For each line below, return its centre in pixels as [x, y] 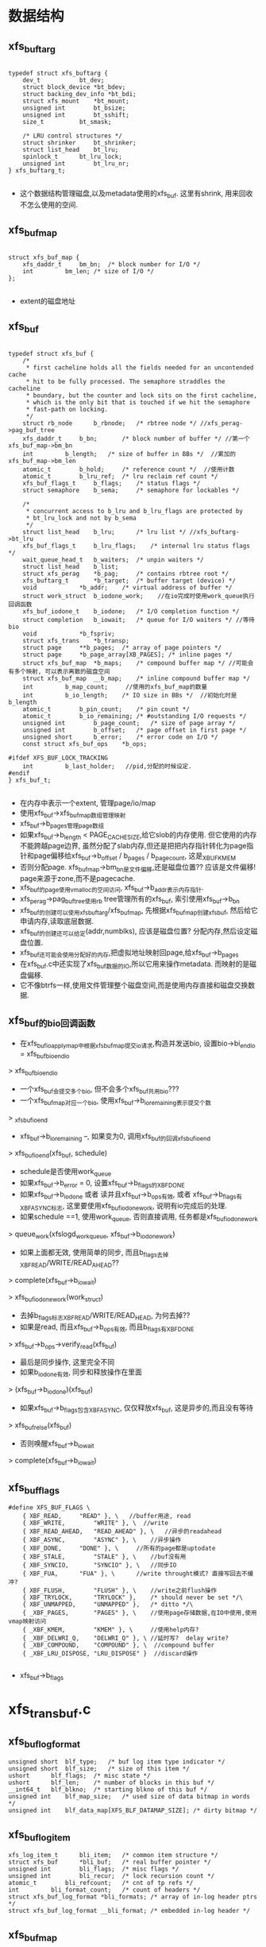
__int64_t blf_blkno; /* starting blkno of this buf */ [108, 1789]
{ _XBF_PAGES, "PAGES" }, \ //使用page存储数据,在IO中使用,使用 [140, 1613]
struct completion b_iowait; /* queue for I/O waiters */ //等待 [139, 620]
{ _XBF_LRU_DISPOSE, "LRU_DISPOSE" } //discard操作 [110, 1654]
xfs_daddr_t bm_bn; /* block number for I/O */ [112, 264]
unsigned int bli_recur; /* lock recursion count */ [112, 1876]
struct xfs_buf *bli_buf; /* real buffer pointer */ [110, 1862]
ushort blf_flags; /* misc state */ [79, 1775]
